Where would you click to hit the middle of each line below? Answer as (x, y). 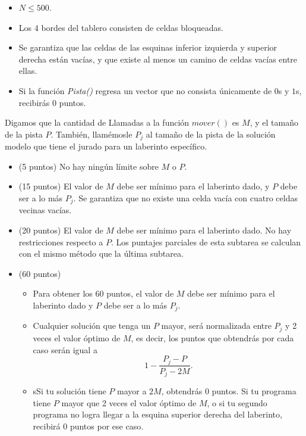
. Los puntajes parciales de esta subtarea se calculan (206, 242)
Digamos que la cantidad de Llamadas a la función (97, 122)
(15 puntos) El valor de (61, 186)
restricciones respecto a (61, 242)
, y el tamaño (274, 122)
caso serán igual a (65, 349)
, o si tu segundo (237, 402)
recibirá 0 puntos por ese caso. (88, 426)
